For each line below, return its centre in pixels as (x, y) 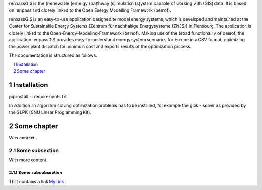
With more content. (28, 160)
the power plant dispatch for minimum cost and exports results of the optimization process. (100, 47)
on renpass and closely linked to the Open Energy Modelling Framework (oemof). (90, 10)
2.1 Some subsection (34, 150)
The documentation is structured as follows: (53, 55)
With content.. (23, 138)
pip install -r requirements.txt (38, 97)
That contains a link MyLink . (38, 181)
